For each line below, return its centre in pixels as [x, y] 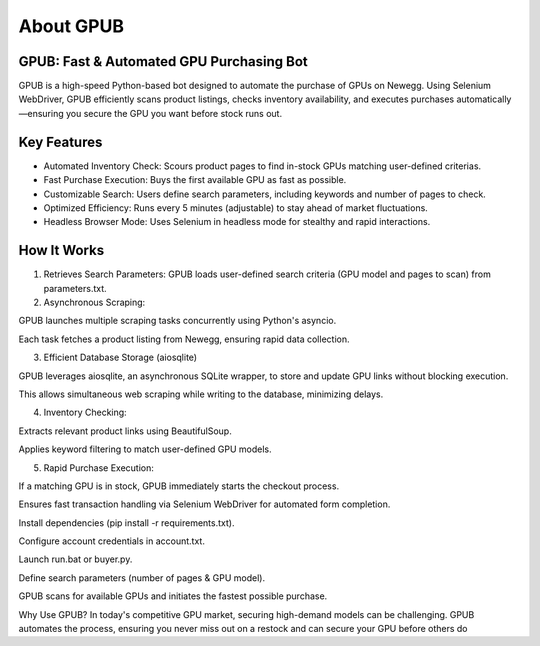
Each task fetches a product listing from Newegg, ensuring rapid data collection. [184, 339]
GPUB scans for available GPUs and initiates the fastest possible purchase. [173, 596]
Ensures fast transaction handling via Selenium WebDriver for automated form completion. [204, 504]
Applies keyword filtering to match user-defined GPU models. [145, 449]
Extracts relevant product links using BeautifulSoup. [125, 431]
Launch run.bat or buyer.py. [75, 559]
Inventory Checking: [85, 412]
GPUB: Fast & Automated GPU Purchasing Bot [163, 61]
